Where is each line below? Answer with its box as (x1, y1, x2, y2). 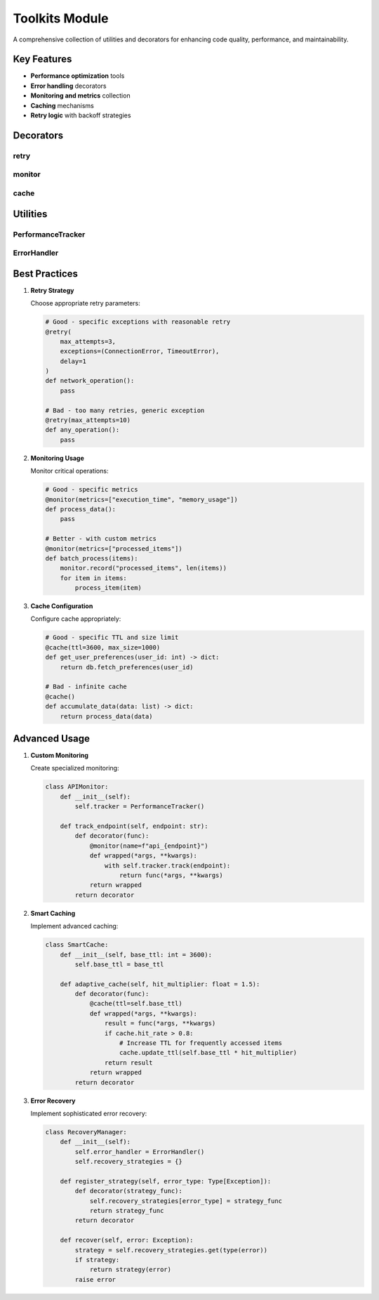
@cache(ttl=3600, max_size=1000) (45, 643, 161, 651)
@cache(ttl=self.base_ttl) (89, 999, 182, 1008)
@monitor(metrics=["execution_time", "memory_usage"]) (45, 495, 238, 504)
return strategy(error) (89, 1266, 172, 1274)
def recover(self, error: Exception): (60, 1236, 194, 1245)
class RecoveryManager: (45, 1128, 128, 1136)
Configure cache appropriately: (30, 615, 121, 623)
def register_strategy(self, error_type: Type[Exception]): (60, 1177, 272, 1185)
